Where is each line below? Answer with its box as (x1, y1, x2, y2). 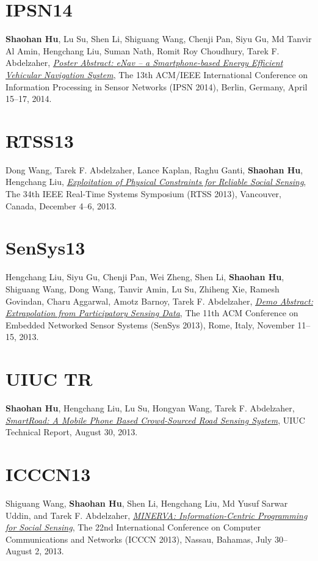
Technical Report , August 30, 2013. (5, 425, 138, 438)
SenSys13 (5, 235, 85, 260)
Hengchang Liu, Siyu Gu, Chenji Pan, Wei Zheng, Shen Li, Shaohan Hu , (5, 270, 284, 283)
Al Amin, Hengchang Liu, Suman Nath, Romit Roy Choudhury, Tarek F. (5, 44, 280, 57)
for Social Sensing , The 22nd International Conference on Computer (5, 521, 261, 534)
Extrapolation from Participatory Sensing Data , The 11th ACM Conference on (5, 306, 298, 319)
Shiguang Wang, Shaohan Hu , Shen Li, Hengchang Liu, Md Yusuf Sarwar (5, 496, 288, 509)
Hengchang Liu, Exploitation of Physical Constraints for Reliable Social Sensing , (5, 175, 306, 188)
